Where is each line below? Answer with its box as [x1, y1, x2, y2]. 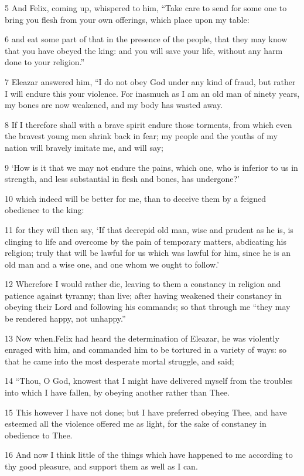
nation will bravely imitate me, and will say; [5, 141, 163, 153]
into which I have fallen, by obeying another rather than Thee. [5, 386, 230, 399]
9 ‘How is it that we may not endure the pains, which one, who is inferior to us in [5, 161, 298, 173]
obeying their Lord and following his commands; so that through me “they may [5, 301, 291, 313]
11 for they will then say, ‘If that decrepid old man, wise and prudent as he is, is [5, 223, 293, 235]
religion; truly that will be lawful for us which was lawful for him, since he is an [5, 247, 291, 259]
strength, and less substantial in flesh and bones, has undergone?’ [5, 173, 240, 185]
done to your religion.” [5, 56, 85, 68]
